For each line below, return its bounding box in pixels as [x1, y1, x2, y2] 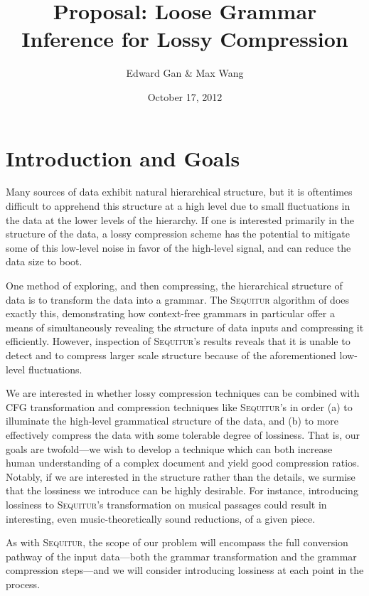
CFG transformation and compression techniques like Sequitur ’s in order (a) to [6, 399, 353, 414]
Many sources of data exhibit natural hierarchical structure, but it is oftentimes [6, 184, 353, 199]
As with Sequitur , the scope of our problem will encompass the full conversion [6, 535, 348, 550]
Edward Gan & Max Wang [126, 65, 244, 80]
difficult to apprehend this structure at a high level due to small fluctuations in [6, 198, 351, 213]
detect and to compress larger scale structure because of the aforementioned [6, 347, 336, 362]
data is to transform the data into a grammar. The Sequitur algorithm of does [6, 292, 350, 307]
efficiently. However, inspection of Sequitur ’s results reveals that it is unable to [6, 334, 351, 348]
